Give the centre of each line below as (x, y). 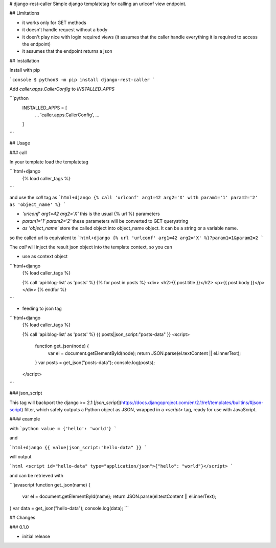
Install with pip (25, 70)
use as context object (45, 257)
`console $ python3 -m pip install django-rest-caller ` (82, 80)
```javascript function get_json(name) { (50, 485)
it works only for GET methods (54, 23)
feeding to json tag (42, 308)
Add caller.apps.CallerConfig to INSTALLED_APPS (62, 89)
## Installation (24, 60)
